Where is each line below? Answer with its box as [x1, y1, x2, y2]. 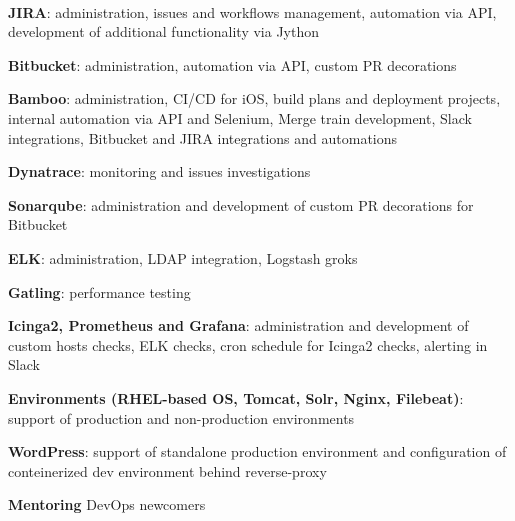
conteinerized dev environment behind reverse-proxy [8, 460, 327, 481]
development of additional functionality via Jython [8, 21, 319, 42]
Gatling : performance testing [8, 281, 191, 302]
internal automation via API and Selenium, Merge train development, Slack [8, 107, 472, 128]
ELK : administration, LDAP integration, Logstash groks [8, 247, 358, 268]
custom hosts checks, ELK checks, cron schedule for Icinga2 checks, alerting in [8, 334, 488, 355]
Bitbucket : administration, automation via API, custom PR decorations [8, 54, 457, 75]
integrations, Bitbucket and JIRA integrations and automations [8, 127, 398, 148]
